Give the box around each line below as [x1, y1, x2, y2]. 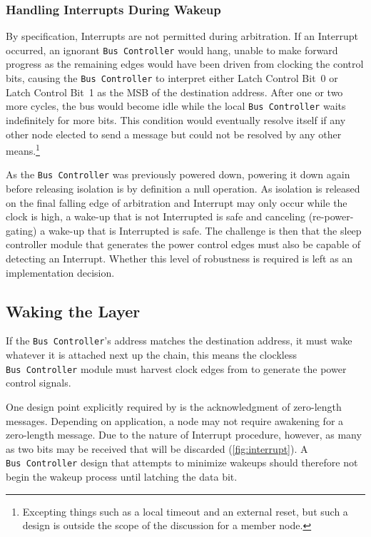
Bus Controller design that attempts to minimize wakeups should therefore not [6, 455, 358, 470]
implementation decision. [6, 265, 115, 280]
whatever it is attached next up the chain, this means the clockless [6, 347, 297, 362]
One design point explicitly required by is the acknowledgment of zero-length [6, 399, 342, 414]
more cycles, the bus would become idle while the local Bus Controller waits [6, 98, 346, 113]
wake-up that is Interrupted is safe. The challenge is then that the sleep [48, 223, 362, 237]
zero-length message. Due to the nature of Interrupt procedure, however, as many [6, 427, 362, 442]
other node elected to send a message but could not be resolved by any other [6, 126, 342, 141]
